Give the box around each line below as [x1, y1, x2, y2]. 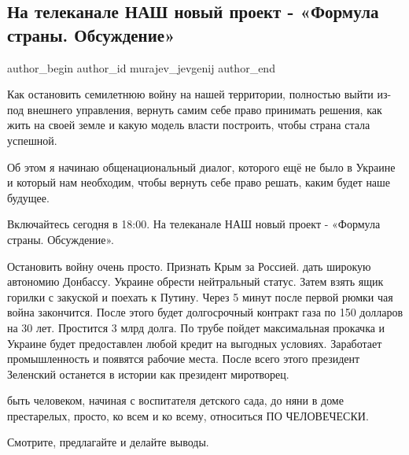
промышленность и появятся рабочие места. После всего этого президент [7, 350, 360, 367]
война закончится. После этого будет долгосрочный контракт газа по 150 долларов [7, 304, 403, 320]
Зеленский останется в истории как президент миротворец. [7, 365, 289, 382]
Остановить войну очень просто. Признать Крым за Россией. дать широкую [7, 257, 371, 274]
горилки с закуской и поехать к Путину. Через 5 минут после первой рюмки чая [7, 288, 393, 305]
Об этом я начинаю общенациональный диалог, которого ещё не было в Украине [7, 158, 396, 175]
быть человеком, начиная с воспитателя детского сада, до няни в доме [7, 392, 344, 409]
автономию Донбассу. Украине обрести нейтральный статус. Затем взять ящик [7, 273, 384, 290]
